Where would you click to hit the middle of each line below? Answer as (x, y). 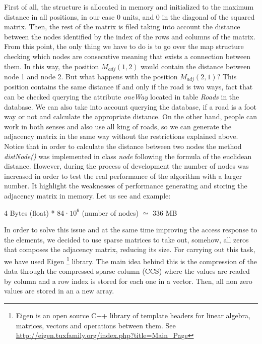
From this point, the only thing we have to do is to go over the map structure (124, 46)
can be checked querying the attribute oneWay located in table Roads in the (122, 97)
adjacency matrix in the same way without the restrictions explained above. (121, 136)
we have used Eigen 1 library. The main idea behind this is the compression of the (130, 260)
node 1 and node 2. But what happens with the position (91, 77)
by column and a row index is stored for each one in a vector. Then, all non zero (128, 281)
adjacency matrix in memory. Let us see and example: (87, 195)
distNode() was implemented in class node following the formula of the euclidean (128, 156)
